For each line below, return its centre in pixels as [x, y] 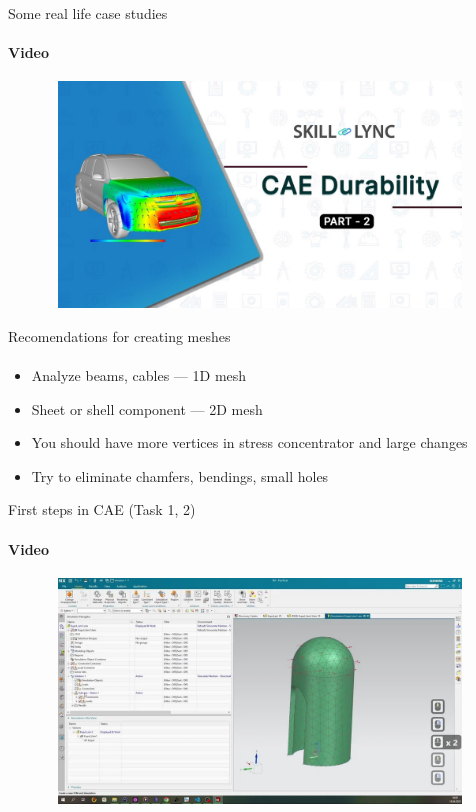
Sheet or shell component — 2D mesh [147, 408]
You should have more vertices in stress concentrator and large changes [249, 442]
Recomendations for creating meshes [119, 335]
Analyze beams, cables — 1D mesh [139, 374]
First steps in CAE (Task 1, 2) [102, 509]
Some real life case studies [88, 13]
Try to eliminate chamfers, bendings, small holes [180, 475]
